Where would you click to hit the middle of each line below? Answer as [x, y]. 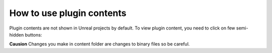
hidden [17, 34]
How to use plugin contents [68, 13]
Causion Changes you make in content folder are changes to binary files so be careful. [99, 44]
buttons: [33, 34]
